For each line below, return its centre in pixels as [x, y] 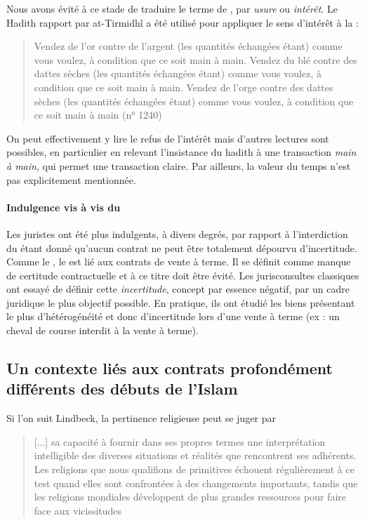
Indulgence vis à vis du [64, 207]
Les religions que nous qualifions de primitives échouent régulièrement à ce [194, 469]
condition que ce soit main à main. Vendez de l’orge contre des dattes [184, 87]
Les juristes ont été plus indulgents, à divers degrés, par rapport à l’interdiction [177, 233]
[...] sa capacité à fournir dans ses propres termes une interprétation [180, 441]
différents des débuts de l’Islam [122, 389]
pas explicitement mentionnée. [71, 179]
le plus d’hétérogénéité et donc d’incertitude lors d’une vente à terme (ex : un [173, 316]
